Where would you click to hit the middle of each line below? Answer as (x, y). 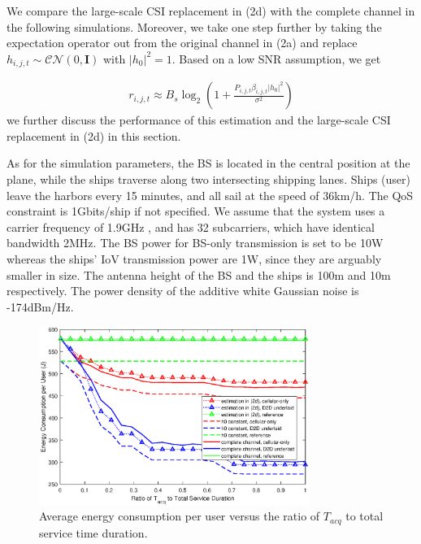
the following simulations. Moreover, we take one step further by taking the (194, 26)
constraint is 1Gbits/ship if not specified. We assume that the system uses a (196, 211)
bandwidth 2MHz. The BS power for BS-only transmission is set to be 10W (195, 243)
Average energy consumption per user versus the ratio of (180, 516)
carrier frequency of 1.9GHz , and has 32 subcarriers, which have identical (191, 226)
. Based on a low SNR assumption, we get (276, 58)
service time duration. (93, 532)
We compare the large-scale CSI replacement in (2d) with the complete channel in (211, 11)
